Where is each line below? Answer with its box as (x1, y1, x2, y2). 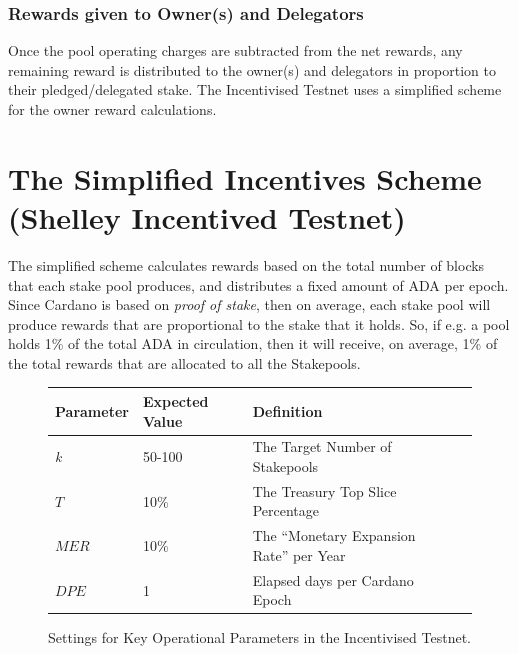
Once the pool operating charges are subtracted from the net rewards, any (8, 40, 463, 61)
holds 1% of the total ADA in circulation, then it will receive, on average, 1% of (8, 333, 498, 354)
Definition (252, 400, 323, 421)
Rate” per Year (252, 544, 346, 565)
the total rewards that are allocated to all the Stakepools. (8, 352, 361, 373)
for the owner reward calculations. (8, 99, 217, 119)
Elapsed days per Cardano (252, 569, 414, 590)
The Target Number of (252, 436, 392, 457)
